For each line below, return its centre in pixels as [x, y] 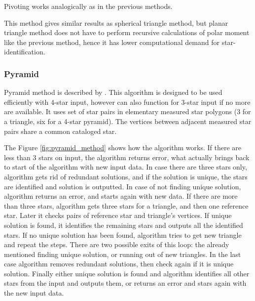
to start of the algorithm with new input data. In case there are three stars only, [126, 167]
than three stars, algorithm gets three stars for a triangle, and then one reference [126, 205]
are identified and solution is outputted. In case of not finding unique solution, [123, 186]
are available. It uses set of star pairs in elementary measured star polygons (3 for [127, 111]
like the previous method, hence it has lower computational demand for [112, 42]
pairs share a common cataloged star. [60, 131]
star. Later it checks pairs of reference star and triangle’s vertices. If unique [118, 215]
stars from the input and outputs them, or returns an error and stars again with [125, 283]
